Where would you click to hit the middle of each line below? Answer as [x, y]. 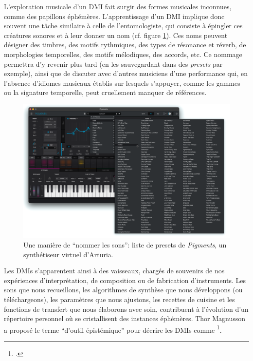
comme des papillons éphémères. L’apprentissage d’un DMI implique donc [114, 16]
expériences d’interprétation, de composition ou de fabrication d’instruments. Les [125, 280]
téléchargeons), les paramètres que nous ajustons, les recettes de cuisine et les [119, 299]
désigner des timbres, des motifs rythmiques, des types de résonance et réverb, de [125, 45]
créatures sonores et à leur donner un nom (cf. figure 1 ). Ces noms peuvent [116, 35]
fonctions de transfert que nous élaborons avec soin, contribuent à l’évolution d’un [126, 309]
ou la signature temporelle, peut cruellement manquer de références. [105, 92]
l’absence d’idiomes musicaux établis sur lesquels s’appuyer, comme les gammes [122, 83]
